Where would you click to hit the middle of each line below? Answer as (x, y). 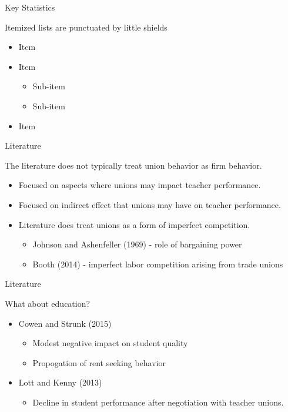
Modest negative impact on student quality (110, 343)
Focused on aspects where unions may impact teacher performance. (140, 185)
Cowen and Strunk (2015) (65, 323)
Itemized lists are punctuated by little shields (86, 27)
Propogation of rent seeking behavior (99, 362)
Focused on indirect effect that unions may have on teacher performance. (150, 204)
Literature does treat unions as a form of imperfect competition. (134, 224)
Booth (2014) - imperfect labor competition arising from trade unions (158, 264)
